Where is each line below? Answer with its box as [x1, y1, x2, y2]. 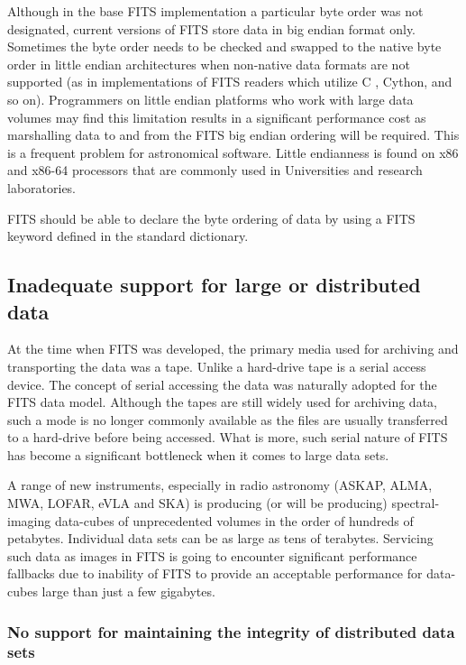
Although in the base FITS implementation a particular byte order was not [7, 2, 424, 20]
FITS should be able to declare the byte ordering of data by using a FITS [7, 208, 416, 227]
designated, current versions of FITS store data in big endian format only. [7, 19, 416, 38]
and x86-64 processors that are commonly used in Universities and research [7, 161, 423, 180]
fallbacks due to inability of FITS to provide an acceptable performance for [7, 564, 423, 583]
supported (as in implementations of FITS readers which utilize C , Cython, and [7, 72, 452, 91]
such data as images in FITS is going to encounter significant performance [7, 546, 417, 565]
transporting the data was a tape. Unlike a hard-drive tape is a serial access [7, 356, 426, 375]
